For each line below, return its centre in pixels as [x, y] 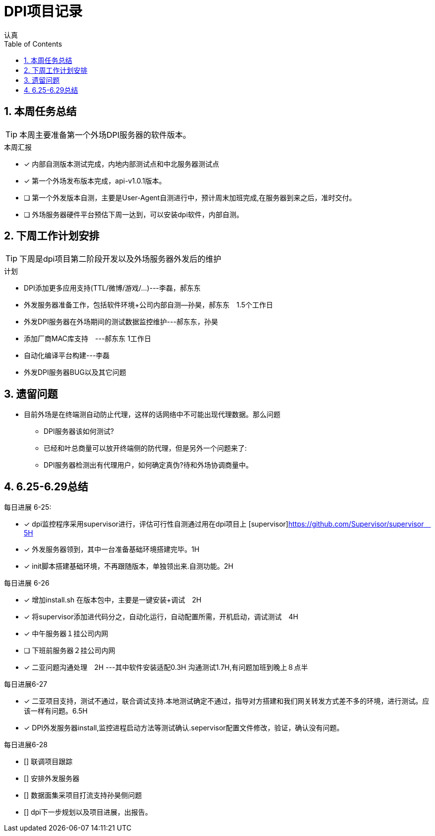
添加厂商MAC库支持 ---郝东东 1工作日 [88, 339]
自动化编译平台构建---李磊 [67, 356]
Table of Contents [33, 44]
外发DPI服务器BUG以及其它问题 [75, 372]
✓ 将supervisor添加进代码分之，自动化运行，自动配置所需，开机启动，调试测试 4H [161, 617]
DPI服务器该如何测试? [79, 431]
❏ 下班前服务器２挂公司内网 [70, 651]
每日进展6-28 [26, 745]
